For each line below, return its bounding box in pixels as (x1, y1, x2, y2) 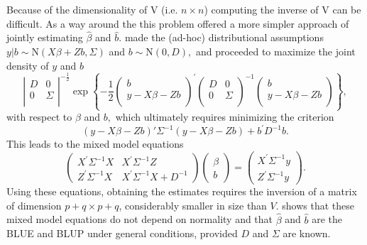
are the (312, 212, 343, 227)
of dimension (6, 197, 62, 212)
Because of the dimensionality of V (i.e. (6, 2, 178, 16)
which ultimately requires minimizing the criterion (115, 109, 334, 124)
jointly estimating (6, 30, 83, 45)
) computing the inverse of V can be (204, 2, 361, 16)
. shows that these (275, 197, 355, 212)
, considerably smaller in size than (119, 197, 267, 212)
